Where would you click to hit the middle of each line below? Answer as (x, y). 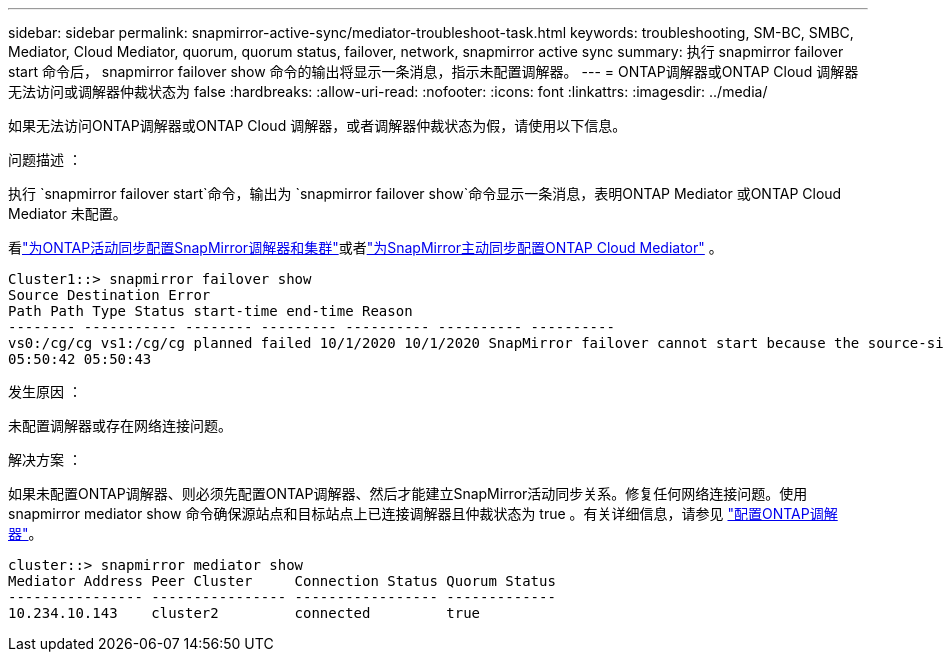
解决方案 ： (45, 459)
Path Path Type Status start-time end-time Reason (210, 311)
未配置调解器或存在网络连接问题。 (120, 425)
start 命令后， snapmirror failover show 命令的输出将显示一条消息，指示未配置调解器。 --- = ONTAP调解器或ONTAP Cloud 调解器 (433, 71)
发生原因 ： (45, 391)
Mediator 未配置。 (67, 213)
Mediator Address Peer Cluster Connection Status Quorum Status (282, 581)
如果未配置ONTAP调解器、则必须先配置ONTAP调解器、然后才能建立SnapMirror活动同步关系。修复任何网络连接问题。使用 (408, 493)
